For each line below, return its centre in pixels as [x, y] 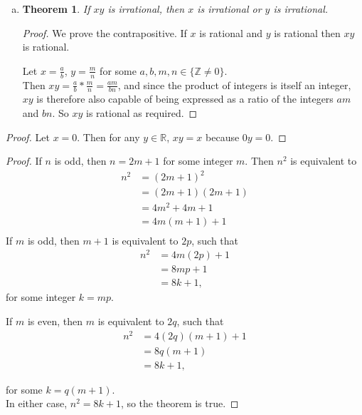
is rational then [307, 32]
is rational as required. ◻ [142, 113]
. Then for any [108, 137]
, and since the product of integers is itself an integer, [234, 84]
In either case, [37, 403]
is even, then [55, 321]
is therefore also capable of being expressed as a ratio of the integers [185, 99]
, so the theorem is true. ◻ [180, 403]
